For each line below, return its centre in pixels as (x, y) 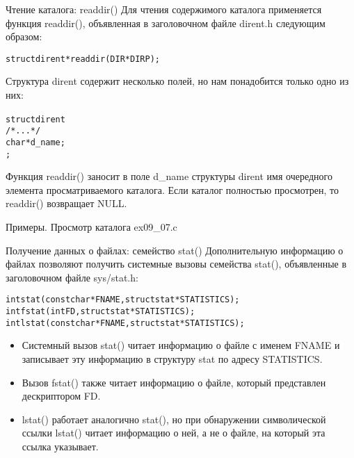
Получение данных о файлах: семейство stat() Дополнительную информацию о (175, 250)
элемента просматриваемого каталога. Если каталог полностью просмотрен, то (172, 189)
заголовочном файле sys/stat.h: (72, 277)
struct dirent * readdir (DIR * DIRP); (83, 59)
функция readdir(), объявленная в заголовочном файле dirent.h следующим (166, 23)
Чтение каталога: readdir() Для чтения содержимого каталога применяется (164, 9)
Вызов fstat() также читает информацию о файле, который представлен (174, 382)
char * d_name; (35, 142)
